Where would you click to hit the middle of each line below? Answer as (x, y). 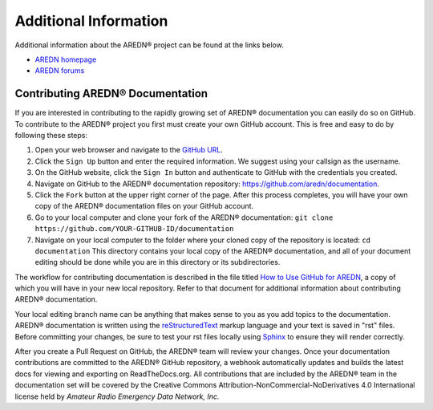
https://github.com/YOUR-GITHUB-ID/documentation (134, 229)
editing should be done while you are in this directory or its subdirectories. (158, 262)
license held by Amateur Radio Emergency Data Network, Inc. (117, 396)
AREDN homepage (66, 59)
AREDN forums (60, 71)
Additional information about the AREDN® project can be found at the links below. (149, 45)
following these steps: (51, 136)
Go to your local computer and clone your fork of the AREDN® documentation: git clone (184, 217)
